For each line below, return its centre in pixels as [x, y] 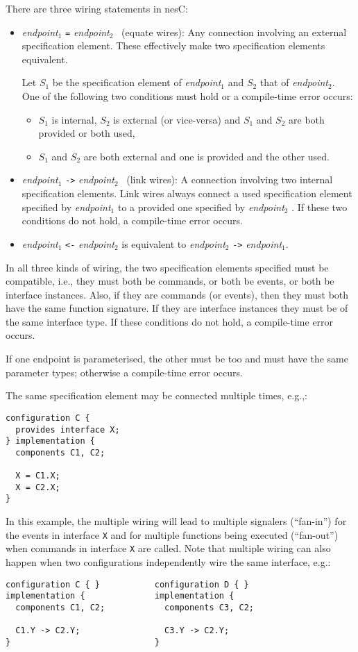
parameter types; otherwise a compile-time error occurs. [124, 372]
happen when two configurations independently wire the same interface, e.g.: [168, 562]
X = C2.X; [38, 487]
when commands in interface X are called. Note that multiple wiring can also [168, 548]
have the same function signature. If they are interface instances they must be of [177, 308]
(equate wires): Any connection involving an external [234, 32]
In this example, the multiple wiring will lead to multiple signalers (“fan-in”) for [176, 521]
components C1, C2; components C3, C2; [135, 607]
